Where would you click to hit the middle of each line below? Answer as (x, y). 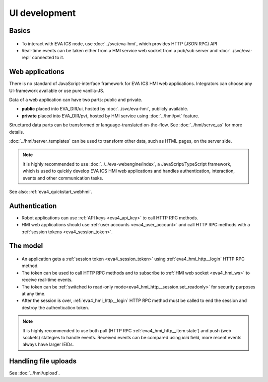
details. (17, 132)
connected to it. (48, 58)
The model (26, 246)
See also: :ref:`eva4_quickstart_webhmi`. (51, 191)
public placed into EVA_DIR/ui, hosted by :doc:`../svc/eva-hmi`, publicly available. (105, 109)
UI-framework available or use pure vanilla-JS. (57, 91)
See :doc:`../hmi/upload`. (34, 373)
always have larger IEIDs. (48, 344)
